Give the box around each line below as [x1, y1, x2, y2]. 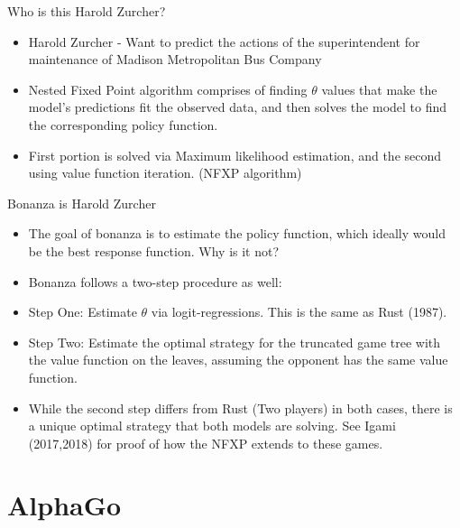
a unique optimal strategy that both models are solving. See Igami [28, 416, 396, 435]
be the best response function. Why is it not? [28, 241, 280, 260]
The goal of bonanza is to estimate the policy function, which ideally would [28, 224, 446, 243]
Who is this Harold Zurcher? [7, 2, 166, 20]
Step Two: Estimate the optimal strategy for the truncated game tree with [28, 332, 441, 351]
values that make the [321, 79, 437, 98]
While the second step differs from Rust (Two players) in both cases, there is [28, 398, 453, 417]
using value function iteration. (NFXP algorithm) [28, 163, 302, 182]
